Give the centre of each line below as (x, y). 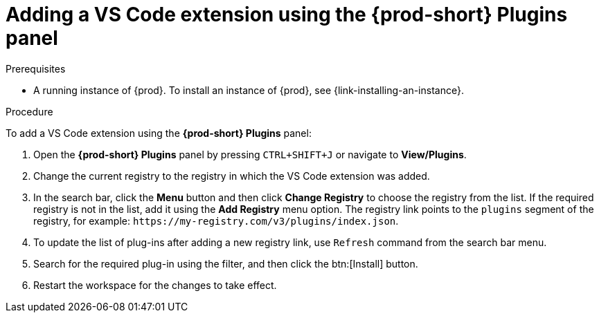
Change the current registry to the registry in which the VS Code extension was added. (232, 176)
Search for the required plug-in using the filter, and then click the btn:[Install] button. (226, 263)
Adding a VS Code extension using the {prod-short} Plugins (287, 15)
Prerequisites (36, 68)
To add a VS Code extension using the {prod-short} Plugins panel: (159, 133)
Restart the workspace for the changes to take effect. (155, 285)
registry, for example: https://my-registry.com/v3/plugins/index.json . (216, 221)
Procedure (29, 111)
